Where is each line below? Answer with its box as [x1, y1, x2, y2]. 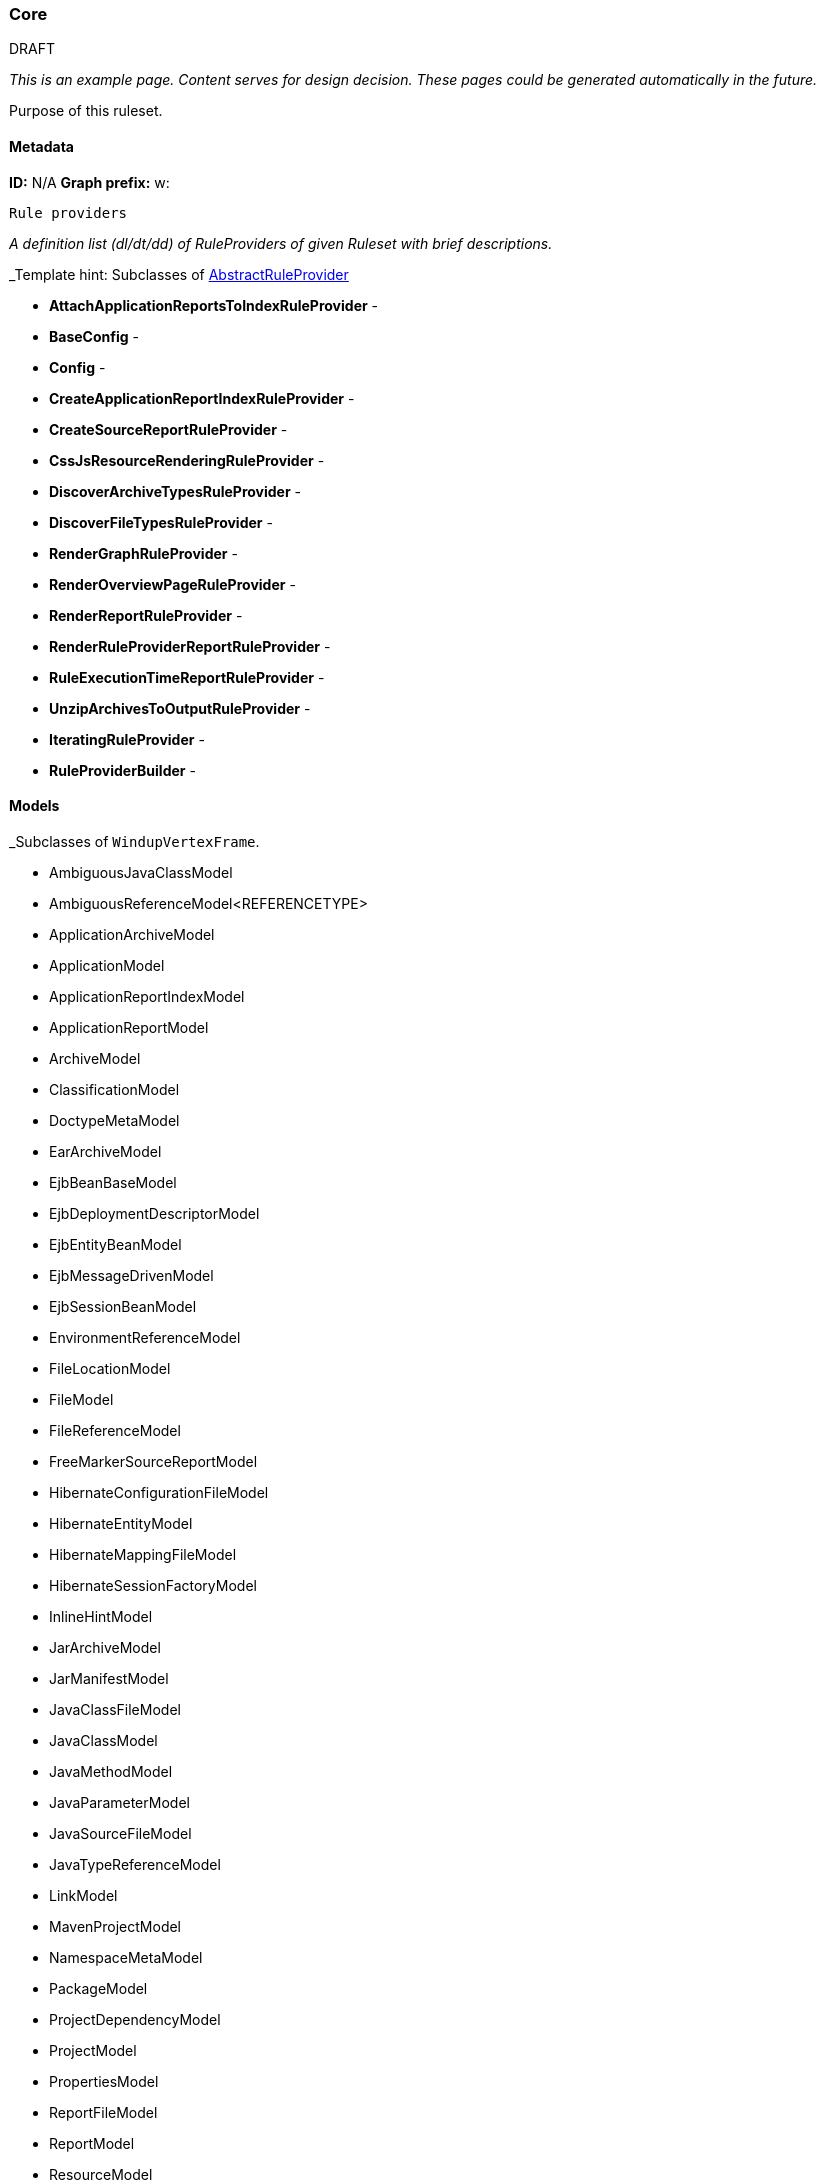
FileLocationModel [49, 1359, 171, 1377]
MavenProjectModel [49, 1917, 182, 1935]
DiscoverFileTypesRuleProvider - [49, 513, 273, 531]
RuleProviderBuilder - [49, 761, 196, 779]
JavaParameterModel [49, 1793, 190, 1811]
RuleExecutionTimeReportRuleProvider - [49, 668, 325, 686]
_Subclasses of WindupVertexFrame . [9, 832, 260, 850]
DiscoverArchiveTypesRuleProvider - [49, 482, 302, 500]
